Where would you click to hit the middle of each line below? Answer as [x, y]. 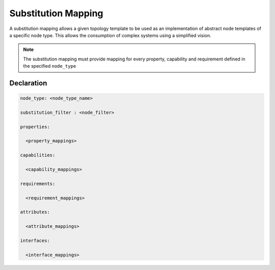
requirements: [38, 184]
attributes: [35, 212]
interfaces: [35, 241]
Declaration [28, 83]
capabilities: [38, 155]
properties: [35, 127]
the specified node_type [50, 66]
